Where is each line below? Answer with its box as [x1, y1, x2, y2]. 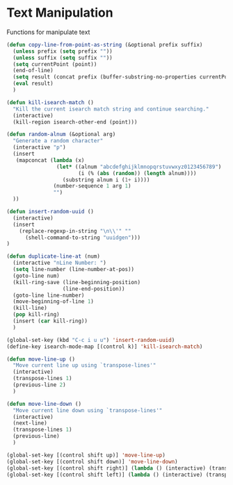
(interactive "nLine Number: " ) [13, 259, 107, 267]
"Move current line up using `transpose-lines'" [13, 362, 156, 369]
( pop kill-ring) [13, 311, 60, 318]
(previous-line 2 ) [13, 381, 67, 388]
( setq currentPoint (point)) [13, 60, 97, 67]
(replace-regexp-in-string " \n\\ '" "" [19, 227, 131, 234]
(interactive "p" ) [13, 144, 67, 151]
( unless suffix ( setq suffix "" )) [13, 54, 113, 61]
